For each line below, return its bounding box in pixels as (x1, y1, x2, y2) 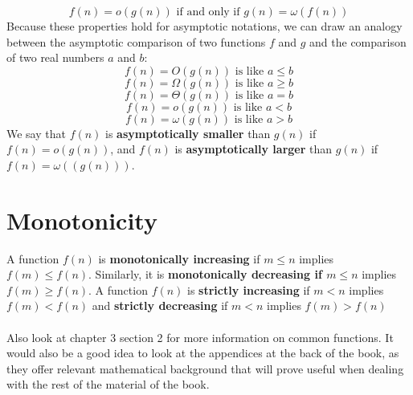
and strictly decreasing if (92, 297, 228, 314)
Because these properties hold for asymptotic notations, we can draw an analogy (6, 18, 403, 34)
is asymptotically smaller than (105, 124, 271, 141)
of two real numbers (6, 49, 104, 66)
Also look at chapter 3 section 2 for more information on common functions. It (6, 328, 394, 345)
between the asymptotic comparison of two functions (6, 33, 266, 50)
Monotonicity (6, 203, 157, 236)
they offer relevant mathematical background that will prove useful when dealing (6, 360, 404, 377)
